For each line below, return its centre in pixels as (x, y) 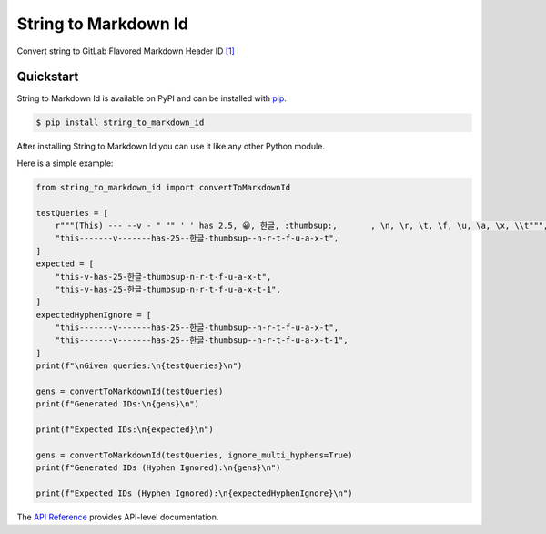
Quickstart (48, 77)
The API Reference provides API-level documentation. (118, 517)
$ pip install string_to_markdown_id (120, 123)
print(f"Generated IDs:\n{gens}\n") (118, 404)
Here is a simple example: (65, 163)
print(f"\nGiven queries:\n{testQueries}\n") (139, 366)
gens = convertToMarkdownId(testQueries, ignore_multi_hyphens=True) (194, 455)
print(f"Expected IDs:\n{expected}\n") (125, 430)
